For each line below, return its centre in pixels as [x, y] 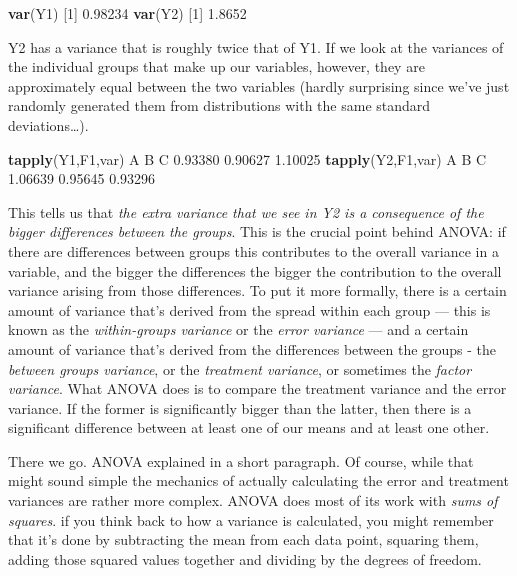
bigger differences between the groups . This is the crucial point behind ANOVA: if [257, 231]
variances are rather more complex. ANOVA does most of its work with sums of [253, 500]
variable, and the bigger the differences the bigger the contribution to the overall [255, 270]
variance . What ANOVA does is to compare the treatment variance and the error [257, 388]
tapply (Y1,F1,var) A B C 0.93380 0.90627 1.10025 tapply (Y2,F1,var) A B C [247, 158]
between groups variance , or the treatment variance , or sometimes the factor [240, 368]
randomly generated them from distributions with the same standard [219, 105]
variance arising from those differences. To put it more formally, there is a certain [257, 290]
